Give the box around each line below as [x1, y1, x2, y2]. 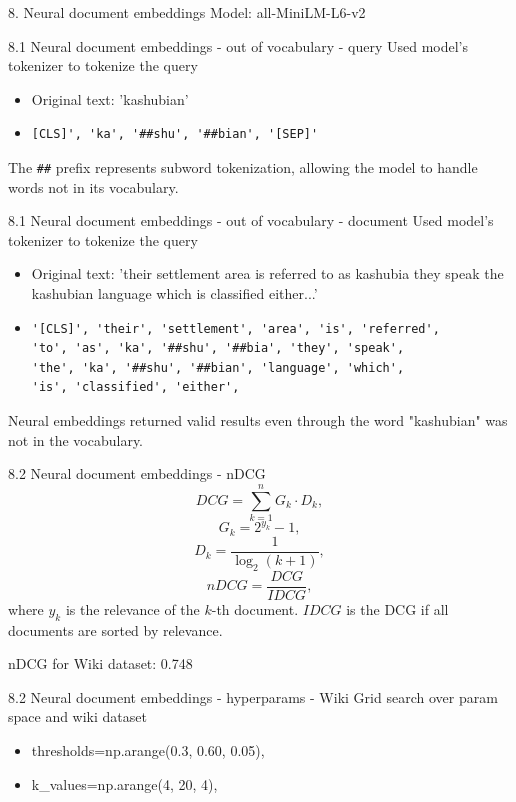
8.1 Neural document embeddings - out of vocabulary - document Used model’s [8, 210, 494, 231]
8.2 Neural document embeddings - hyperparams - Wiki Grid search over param [8, 686, 498, 707]
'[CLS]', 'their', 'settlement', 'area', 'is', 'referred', [31, 321, 440, 336]
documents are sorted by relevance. [8, 619, 223, 640]
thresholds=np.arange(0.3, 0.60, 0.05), [31, 739, 265, 760]
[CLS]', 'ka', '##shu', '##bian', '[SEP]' [31, 127, 319, 142]
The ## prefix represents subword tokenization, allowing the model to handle [8, 156, 478, 177]
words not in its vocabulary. [8, 176, 179, 197]
